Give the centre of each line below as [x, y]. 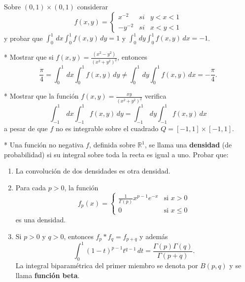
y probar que [23, 38]
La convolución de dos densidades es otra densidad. [93, 171]
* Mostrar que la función [41, 96]
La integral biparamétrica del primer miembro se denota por [107, 265]
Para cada [31, 187]
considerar [92, 6]
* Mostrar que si [29, 57]
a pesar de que [26, 128]
